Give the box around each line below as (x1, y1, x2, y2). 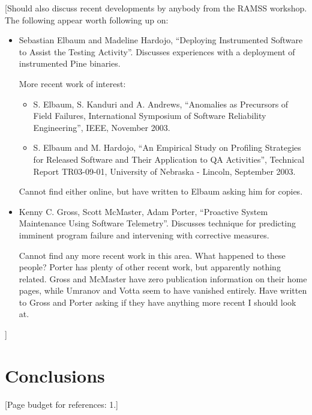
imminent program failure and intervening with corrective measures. (19, 228, 269, 241)
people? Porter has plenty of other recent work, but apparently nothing (19, 261, 281, 273)
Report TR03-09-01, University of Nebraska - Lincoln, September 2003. (33, 165, 296, 177)
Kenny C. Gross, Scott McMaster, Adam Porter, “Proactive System (19, 205, 268, 217)
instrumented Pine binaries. (19, 57, 121, 70)
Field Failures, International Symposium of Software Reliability (33, 109, 266, 122)
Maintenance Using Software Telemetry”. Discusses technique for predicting (19, 217, 296, 229)
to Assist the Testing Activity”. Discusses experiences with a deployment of (19, 45, 295, 58)
